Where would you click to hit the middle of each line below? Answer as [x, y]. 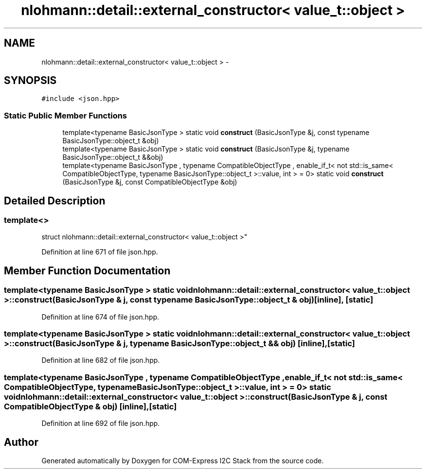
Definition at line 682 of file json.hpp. [101, 360]
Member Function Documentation [87, 270]
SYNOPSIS [30, 81]
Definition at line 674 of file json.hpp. [100, 317]
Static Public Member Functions [66, 115]
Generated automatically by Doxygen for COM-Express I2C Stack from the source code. [183, 460]
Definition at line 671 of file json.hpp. [100, 252]
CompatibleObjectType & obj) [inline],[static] [90, 406]
